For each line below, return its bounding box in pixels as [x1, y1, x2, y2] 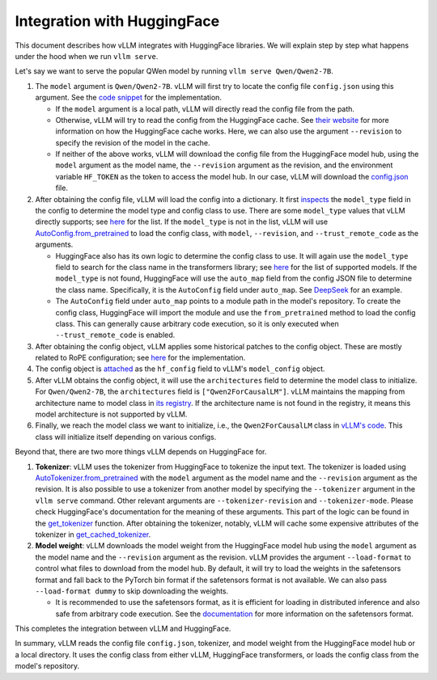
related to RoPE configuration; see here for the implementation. [35, 353, 246, 363]
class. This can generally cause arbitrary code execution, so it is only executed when [55, 319, 339, 328]
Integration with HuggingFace [15, 12, 220, 30]
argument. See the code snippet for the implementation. [35, 93, 223, 103]
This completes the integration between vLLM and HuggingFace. [15, 623, 231, 634]
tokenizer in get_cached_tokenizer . [35, 530, 151, 539]
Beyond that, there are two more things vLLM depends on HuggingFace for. [15, 447, 267, 457]
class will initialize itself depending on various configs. [35, 432, 217, 441]
